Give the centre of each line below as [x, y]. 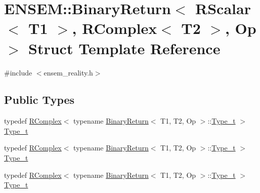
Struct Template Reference [124, 48]
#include [18, 72]
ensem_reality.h [68, 72]
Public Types [39, 100]
